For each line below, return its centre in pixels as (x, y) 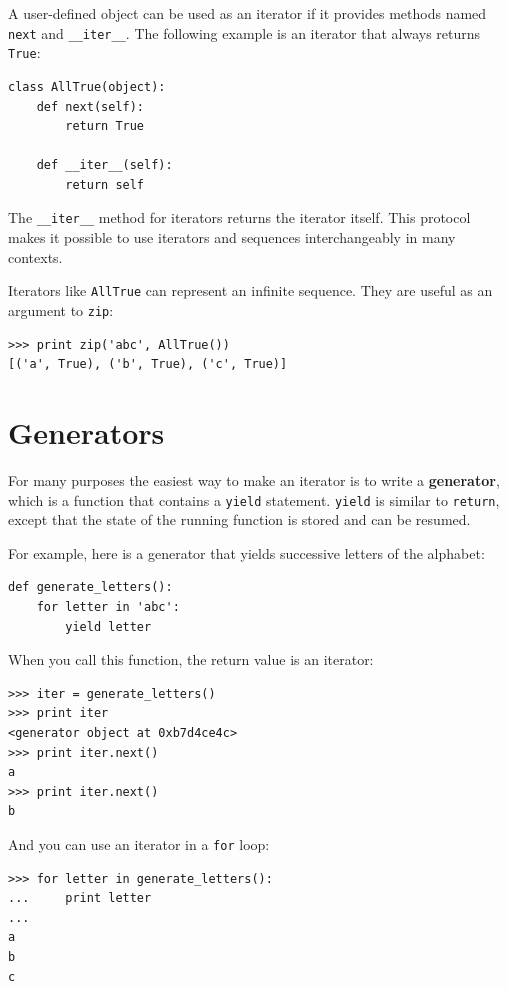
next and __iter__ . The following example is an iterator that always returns (244, 32)
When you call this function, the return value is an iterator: (191, 659)
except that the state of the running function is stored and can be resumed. (239, 519)
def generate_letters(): (90, 587)
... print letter (80, 898)
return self (105, 184)
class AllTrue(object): (87, 86)
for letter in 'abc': (108, 606)
